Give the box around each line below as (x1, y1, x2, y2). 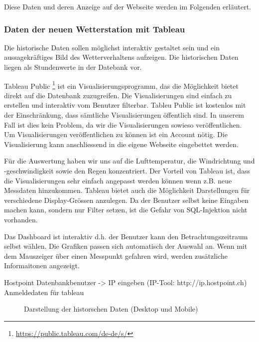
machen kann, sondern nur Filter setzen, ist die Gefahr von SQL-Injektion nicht (4, 204, 248, 215)
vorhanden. (4, 214, 38, 224)
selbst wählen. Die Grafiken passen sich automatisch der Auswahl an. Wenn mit (4, 241, 248, 251)
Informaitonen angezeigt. (4, 260, 80, 271)
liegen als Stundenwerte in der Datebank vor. (4, 62, 142, 72)
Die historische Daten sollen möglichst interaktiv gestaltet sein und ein (4, 42, 220, 52)
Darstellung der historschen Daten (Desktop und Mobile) (24, 304, 198, 314)
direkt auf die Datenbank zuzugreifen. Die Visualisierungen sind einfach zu (4, 90, 232, 100)
